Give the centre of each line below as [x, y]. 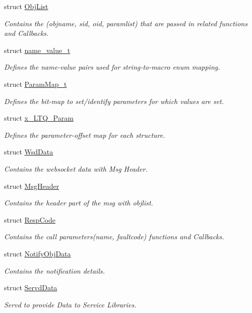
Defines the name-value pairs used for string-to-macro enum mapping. [112, 67]
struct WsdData [29, 152]
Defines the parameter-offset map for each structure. [85, 135]
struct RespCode [30, 219]
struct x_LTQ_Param [39, 118]
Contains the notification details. [55, 270]
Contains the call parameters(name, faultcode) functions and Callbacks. [114, 237]
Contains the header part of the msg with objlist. [79, 203]
